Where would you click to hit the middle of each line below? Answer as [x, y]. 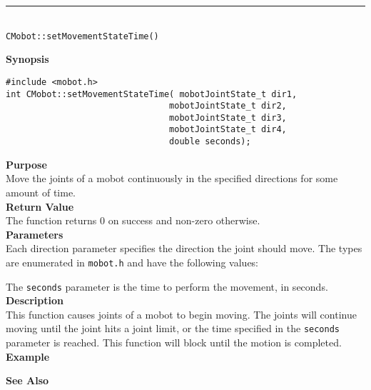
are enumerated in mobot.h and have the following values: [132, 262]
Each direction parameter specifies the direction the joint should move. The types [184, 248]
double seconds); [210, 142]
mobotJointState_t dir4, [228, 130]
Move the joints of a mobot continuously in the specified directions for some [172, 178]
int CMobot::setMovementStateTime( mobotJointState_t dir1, [152, 94]
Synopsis [27, 59]
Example [28, 356]
